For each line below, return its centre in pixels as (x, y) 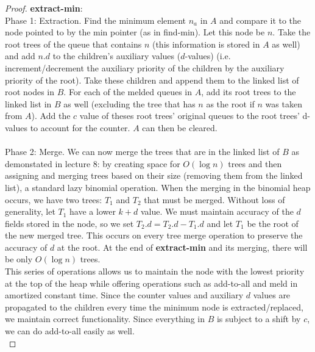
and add (20, 56)
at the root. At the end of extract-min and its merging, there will (182, 247)
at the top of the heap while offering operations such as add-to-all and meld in (151, 283)
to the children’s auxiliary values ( (117, 56)
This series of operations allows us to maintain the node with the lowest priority (155, 271)
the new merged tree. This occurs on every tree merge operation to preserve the (154, 235)
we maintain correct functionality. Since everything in (105, 319)
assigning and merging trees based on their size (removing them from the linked (154, 175)
